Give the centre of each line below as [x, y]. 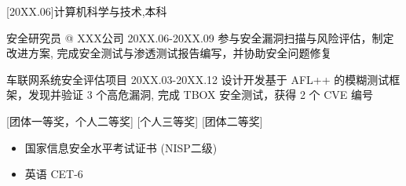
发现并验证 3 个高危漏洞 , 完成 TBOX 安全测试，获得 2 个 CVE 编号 [201, 95]
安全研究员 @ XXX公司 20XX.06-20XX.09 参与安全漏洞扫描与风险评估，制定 [200, 37]
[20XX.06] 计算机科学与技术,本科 [87, 11]
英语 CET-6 [54, 174]
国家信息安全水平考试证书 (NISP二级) [121, 147]
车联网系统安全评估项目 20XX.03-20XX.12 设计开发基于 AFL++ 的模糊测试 [198, 79]
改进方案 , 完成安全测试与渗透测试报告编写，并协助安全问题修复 [169, 53]
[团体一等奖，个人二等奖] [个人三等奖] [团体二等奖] [135, 120]
